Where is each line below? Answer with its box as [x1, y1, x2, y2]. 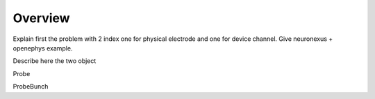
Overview [12, 10, 70, 26]
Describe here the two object [12, 57, 97, 65]
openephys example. [12, 44, 73, 52]
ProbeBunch [12, 82, 49, 91]
